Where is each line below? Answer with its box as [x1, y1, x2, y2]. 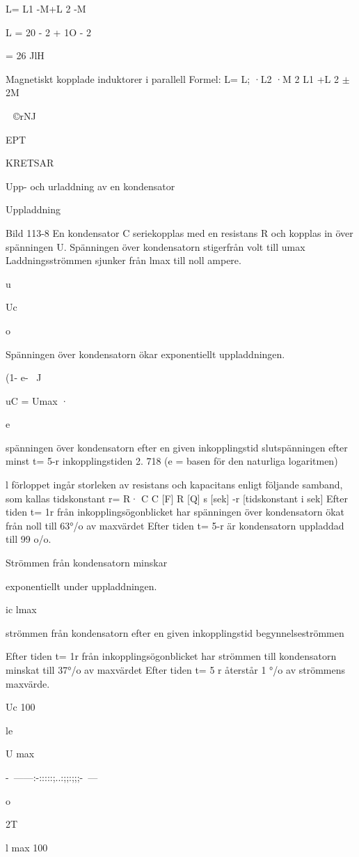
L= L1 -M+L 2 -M [6, 1, 86, 15]
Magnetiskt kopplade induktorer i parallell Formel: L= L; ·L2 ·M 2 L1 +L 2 [6, 71, 339, 86]
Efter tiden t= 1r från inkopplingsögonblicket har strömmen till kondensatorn [6, 649, 337, 663]
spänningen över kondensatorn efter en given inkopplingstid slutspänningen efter [6, 440, 348, 454]
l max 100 [6, 840, 48, 854]
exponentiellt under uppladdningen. [6, 578, 157, 593]
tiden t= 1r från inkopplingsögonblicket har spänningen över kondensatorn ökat [6, 504, 345, 519]
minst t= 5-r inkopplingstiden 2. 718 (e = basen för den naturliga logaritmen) [6, 454, 338, 468]
